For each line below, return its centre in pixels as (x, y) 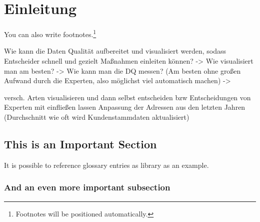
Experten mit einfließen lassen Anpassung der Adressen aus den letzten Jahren (125, 107)
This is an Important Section (80, 144)
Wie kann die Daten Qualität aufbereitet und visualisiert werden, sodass (115, 51)
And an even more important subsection (87, 187)
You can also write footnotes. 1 (50, 33)
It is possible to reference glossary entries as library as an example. (106, 165)
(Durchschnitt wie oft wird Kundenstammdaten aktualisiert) (97, 117)
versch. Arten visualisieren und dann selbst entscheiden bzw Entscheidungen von (127, 97)
